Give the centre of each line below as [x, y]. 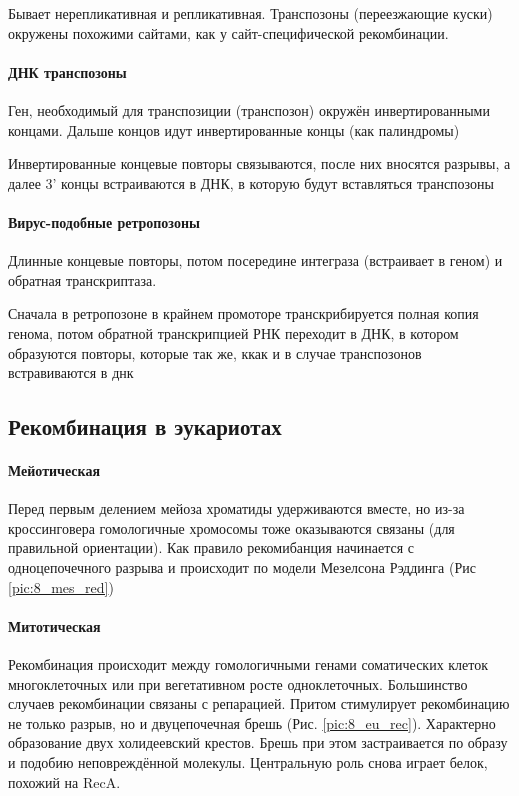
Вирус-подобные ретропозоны [104, 221]
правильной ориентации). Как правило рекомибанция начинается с [211, 547]
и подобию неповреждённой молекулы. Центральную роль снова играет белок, [248, 762]
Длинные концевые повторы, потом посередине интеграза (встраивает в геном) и [255, 260]
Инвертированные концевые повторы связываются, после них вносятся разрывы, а [259, 163]
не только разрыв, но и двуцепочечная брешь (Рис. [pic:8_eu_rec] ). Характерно [252, 722]
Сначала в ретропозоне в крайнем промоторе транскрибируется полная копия [243, 313]
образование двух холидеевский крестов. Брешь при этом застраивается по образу [258, 742]
